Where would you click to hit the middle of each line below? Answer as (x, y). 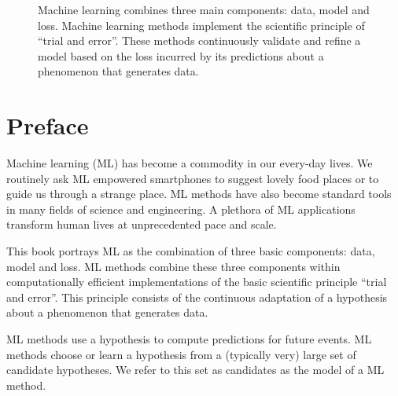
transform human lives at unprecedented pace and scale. (142, 224)
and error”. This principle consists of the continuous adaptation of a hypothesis (197, 297)
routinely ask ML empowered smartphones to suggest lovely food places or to (193, 178)
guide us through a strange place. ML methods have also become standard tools (199, 194)
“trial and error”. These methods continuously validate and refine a (199, 40)
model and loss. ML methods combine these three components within (173, 266)
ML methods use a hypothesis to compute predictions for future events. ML (189, 339)
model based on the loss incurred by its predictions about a (181, 55)
